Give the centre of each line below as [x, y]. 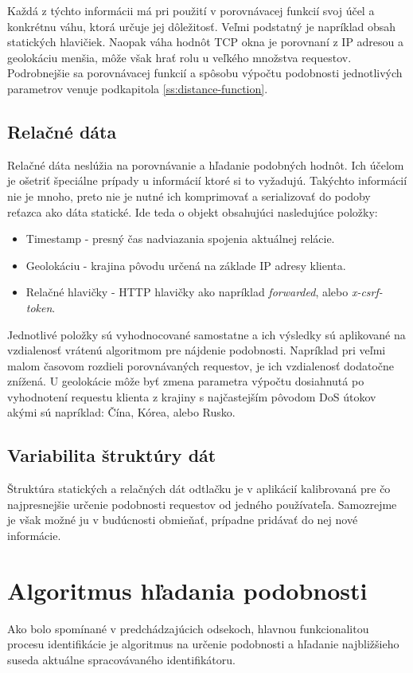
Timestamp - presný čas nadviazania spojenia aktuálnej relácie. [180, 239]
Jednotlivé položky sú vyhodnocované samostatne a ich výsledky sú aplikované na [206, 334]
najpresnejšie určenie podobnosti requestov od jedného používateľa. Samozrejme [202, 504]
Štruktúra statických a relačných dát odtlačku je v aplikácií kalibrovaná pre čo [199, 489]
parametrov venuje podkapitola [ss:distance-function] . [138, 88]
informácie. [34, 536]
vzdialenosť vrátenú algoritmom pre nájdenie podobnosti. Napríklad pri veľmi [197, 350]
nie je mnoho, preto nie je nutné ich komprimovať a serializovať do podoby [189, 196]
